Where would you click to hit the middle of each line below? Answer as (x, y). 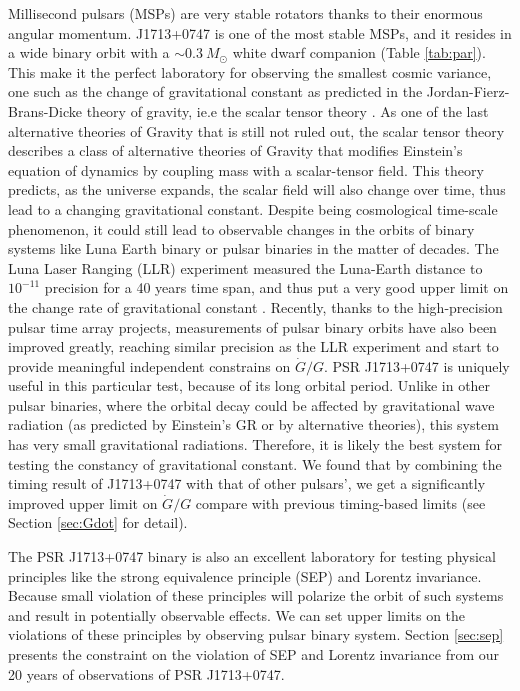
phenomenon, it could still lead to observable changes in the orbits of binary (241, 228)
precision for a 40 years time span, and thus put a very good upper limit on (276, 287)
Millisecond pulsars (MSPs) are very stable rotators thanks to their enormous (245, 13)
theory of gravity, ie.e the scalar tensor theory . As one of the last (287, 110)
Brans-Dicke (45, 110)
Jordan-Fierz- (468, 91)
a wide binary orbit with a (89, 52)
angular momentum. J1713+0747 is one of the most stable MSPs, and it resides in (260, 32)
